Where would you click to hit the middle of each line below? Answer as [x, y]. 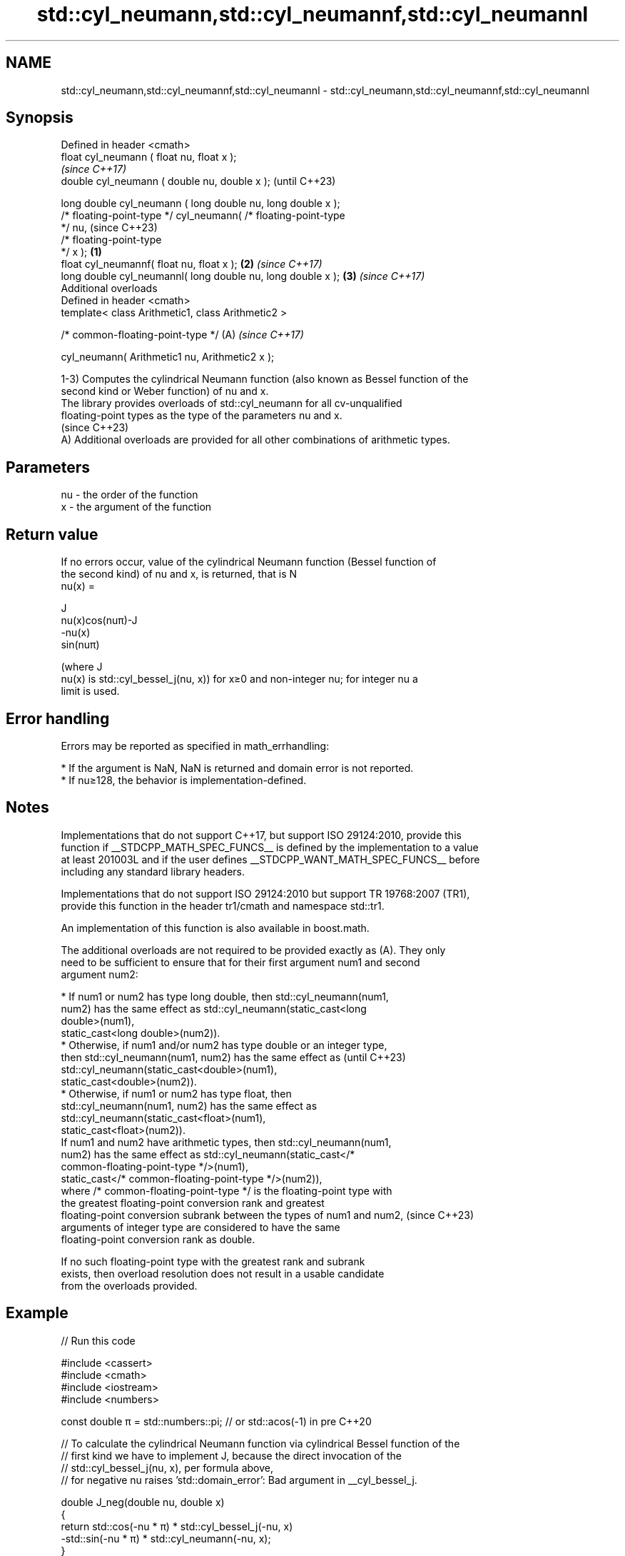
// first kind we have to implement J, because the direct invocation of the [231, 1455]
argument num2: [100, 974]
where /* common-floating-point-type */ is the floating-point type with [227, 1190]
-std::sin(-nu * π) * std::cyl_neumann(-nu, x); [166, 1538]
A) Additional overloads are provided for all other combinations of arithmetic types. [255, 440]
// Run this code [98, 1340]
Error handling [58, 718]
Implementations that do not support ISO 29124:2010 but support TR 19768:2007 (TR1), [265, 893]
